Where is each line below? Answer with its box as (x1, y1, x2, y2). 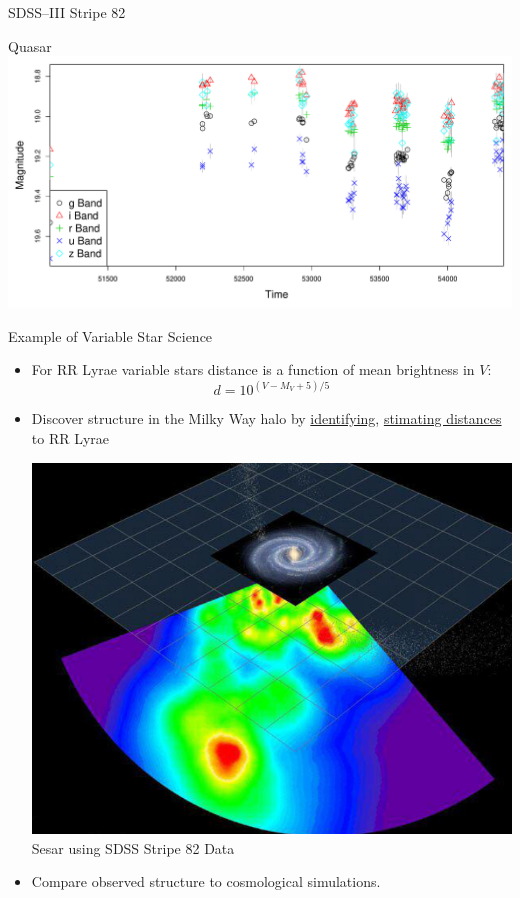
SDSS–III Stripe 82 (8, 2, 126, 22)
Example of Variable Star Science (8, 325, 213, 346)
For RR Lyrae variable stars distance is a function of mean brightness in (31, 359, 475, 380)
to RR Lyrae (31, 428, 110, 448)
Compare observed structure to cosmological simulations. (31, 871, 381, 892)
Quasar (8, 35, 52, 56)
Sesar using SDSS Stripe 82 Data (31, 837, 235, 858)
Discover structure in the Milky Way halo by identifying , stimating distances (31, 408, 502, 429)
